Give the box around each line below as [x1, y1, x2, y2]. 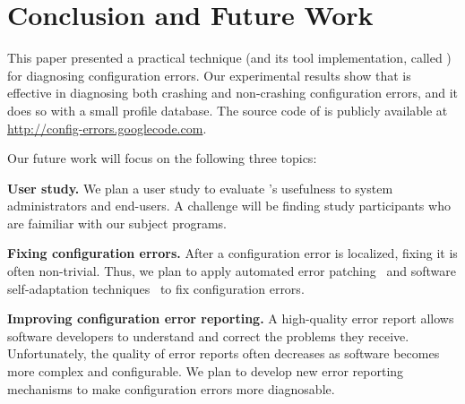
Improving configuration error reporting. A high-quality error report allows [7, 309, 454, 328]
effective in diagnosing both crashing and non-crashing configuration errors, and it [7, 83, 459, 102]
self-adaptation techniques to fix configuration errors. [7, 279, 305, 297]
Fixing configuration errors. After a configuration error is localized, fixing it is [7, 244, 458, 262]
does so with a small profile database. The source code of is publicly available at [7, 100, 448, 119]
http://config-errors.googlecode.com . [7, 118, 207, 137]
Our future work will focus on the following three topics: [7, 149, 317, 168]
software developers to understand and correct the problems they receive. [7, 326, 409, 345]
